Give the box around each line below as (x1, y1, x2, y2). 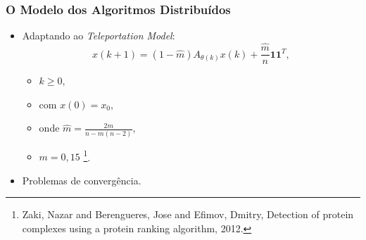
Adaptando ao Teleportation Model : (22, 28, 175, 43)
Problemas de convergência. (22, 172, 141, 187)
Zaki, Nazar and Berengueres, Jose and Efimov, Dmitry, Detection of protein (22, 207, 354, 222)
